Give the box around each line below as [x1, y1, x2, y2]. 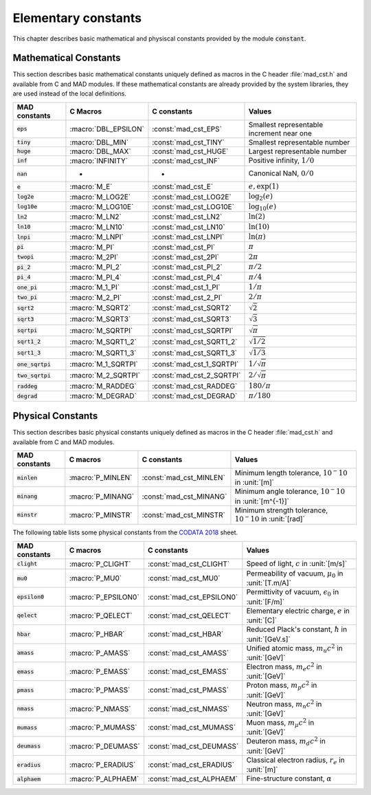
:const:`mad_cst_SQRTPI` [152, 325, 234, 335]
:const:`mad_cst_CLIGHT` [148, 559, 230, 569]
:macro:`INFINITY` [69, 155, 128, 165]
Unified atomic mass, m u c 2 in [246, 642, 343, 654]
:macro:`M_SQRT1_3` [69, 348, 137, 358]
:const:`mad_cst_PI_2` [152, 262, 223, 272]
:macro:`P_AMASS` [69, 648, 131, 657]
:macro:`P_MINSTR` [69, 510, 133, 519]
